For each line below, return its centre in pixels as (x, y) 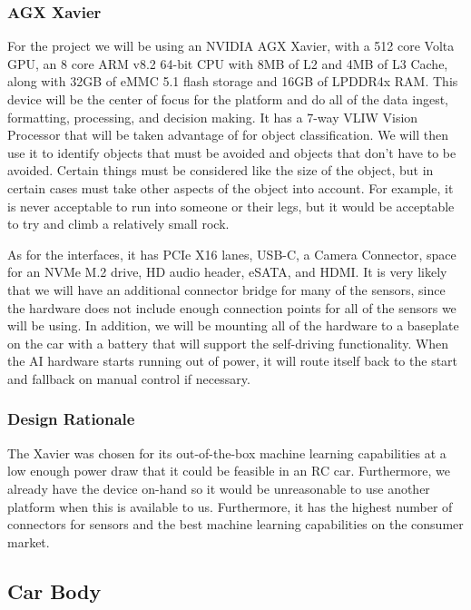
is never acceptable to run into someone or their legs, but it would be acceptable (231, 206)
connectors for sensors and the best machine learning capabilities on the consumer (235, 524)
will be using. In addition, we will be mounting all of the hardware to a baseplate (233, 325)
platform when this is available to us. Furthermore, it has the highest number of (230, 506)
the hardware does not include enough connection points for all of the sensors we (232, 307)
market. (29, 541)
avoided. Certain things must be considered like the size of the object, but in (221, 170)
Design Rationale (71, 419)
